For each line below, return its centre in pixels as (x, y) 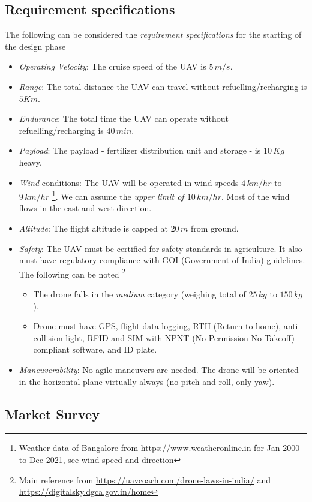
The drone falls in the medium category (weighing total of (139, 294)
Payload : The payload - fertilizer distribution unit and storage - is (140, 150)
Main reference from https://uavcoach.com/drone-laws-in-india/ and (145, 480)
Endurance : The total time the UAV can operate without (124, 118)
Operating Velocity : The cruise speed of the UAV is (112, 66)
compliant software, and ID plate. (95, 349)
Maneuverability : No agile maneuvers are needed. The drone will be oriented (159, 369)
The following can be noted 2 (72, 273)
